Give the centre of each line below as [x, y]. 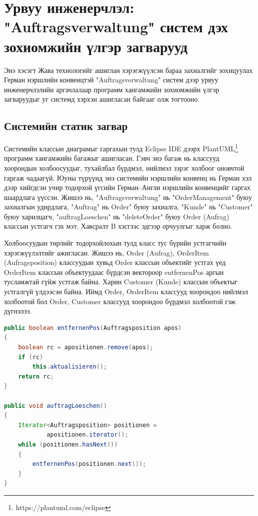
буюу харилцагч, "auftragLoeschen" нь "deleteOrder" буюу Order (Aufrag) [117, 216]
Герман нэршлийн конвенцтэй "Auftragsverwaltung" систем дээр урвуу [111, 80]
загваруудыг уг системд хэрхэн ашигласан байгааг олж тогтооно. [102, 99]
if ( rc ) [31, 357]
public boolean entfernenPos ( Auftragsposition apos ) [93, 328]
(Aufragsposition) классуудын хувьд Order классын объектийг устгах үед [115, 262]
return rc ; [36, 376]
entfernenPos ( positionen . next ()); [89, 464]
